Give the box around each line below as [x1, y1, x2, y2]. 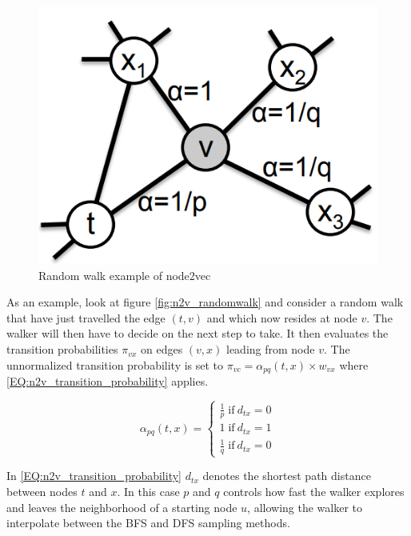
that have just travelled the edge [6, 309, 166, 326]
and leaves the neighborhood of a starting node [6, 498, 237, 515]
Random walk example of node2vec [38, 266, 211, 283]
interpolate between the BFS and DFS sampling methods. [6, 514, 290, 531]
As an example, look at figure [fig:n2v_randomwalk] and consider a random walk [6, 294, 404, 310]
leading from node [226, 341, 315, 358]
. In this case [117, 483, 180, 500]
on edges [140, 341, 183, 358]
